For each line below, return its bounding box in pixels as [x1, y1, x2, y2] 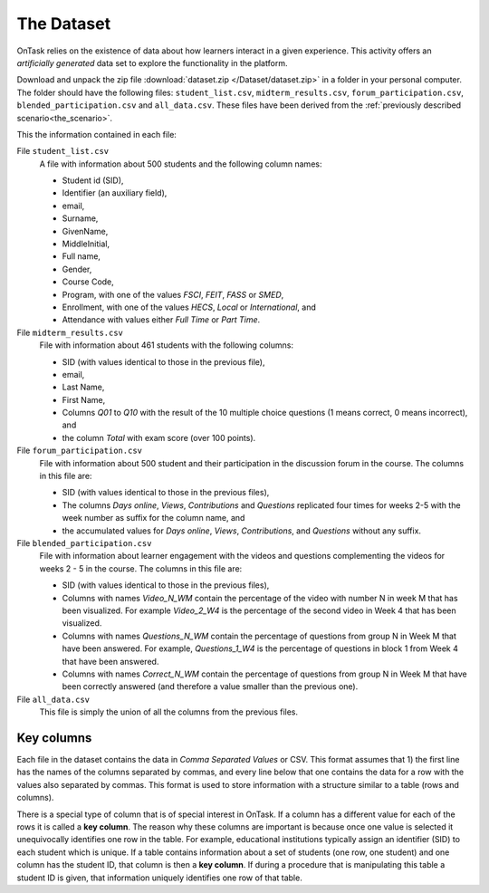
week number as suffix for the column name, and [62, 513, 245, 523]
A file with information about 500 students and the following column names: [39, 158, 322, 169]
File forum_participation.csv [16, 445, 143, 456]
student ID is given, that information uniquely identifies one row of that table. [16, 872, 302, 883]
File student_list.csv [16, 146, 110, 157]
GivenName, [62, 226, 109, 236]
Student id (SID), [62, 175, 124, 186]
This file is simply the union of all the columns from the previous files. [39, 706, 299, 717]
